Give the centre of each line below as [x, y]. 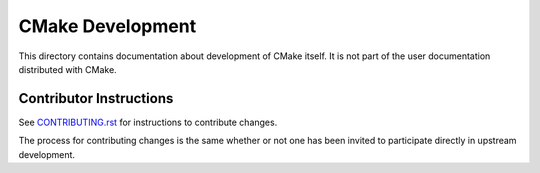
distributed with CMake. [67, 69]
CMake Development [107, 26]
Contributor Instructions [96, 98]
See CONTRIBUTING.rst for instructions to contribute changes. [148, 122]
